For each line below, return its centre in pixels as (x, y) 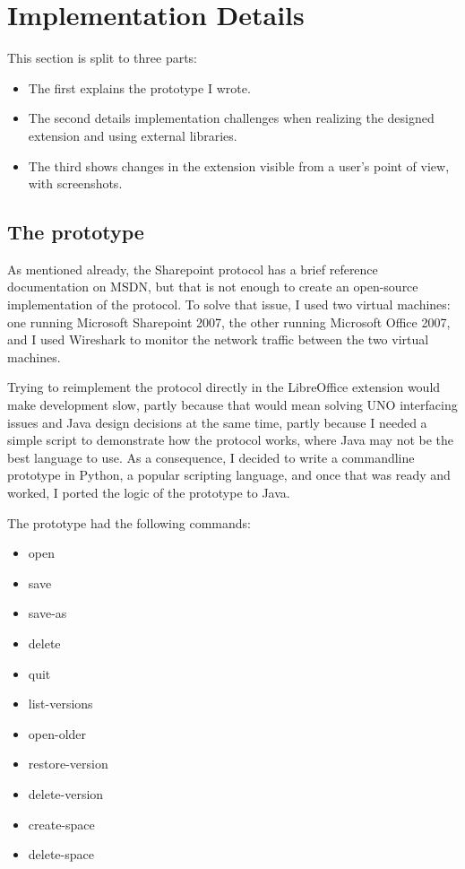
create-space (61, 824)
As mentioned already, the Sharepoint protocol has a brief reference (193, 269)
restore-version (68, 764)
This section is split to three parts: (103, 58)
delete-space (61, 854)
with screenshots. (75, 183)
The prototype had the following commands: (129, 522)
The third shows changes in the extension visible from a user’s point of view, (239, 165)
